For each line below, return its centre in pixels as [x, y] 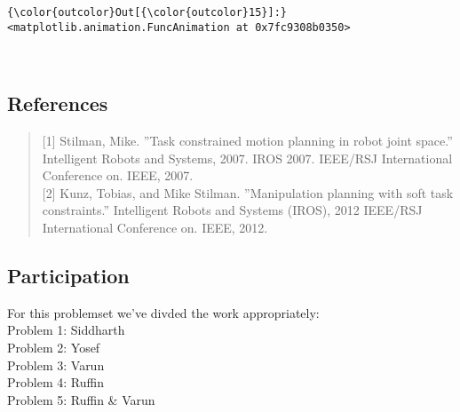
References [58, 103]
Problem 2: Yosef [54, 348]
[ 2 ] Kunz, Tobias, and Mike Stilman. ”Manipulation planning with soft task [248, 192]
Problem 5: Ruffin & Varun [81, 399]
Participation [68, 276]
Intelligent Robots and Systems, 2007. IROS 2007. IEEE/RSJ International [247, 158]
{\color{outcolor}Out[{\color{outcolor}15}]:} [147, 12]
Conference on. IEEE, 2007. [118, 175]
